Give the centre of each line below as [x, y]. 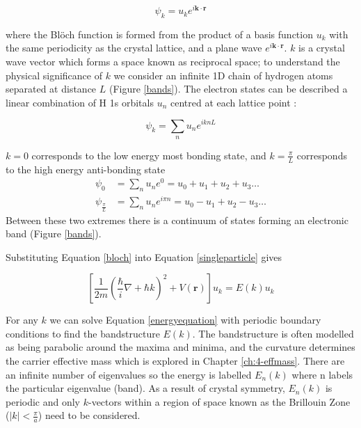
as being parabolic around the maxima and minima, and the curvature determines [180, 347]
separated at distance [51, 89]
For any [22, 320]
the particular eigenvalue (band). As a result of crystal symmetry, [145, 388]
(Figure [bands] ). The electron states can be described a [228, 89]
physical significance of [54, 75]
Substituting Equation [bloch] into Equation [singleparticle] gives [144, 256]
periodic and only [43, 401]
